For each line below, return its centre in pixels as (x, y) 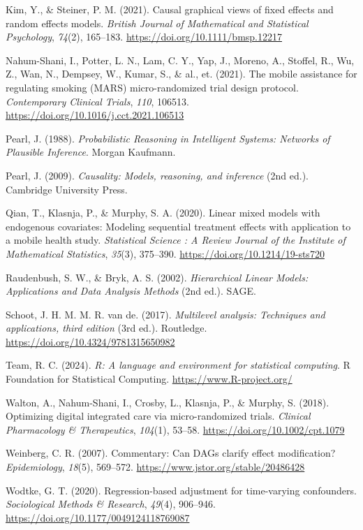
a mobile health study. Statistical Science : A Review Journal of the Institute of (176, 240)
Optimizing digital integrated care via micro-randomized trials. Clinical (158, 416)
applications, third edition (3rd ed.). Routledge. (106, 328)
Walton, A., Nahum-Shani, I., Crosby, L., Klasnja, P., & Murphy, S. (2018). (168, 402)
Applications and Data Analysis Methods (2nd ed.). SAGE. (131, 291)
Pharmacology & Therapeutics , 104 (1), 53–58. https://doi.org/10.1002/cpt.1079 (175, 429)
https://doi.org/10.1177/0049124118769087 (98, 517)
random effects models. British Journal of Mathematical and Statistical (157, 23)
